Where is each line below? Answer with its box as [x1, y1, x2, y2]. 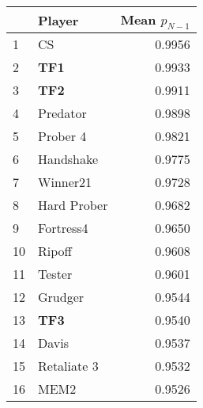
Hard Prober [38, 196, 108, 215]
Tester [38, 265, 73, 284]
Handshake [38, 150, 99, 169]
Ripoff [38, 242, 72, 261]
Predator [38, 104, 87, 123]
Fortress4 [38, 219, 88, 238]
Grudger [38, 288, 85, 307]
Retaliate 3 [38, 357, 99, 376]
